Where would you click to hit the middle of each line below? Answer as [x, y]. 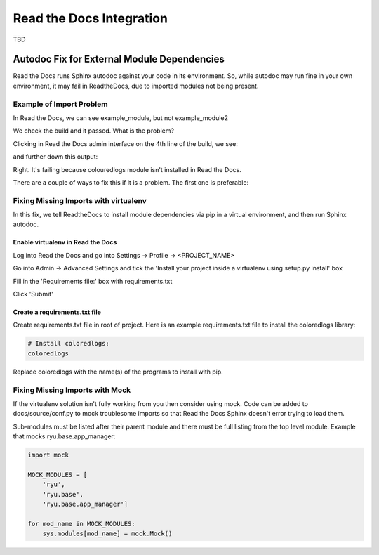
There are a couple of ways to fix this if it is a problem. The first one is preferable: [131, 182]
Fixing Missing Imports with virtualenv [80, 200]
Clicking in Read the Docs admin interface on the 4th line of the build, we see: [125, 143]
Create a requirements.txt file [57, 312]
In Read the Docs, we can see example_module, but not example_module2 [120, 118]
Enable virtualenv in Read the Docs [65, 242]
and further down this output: [55, 157]
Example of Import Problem [60, 104]
